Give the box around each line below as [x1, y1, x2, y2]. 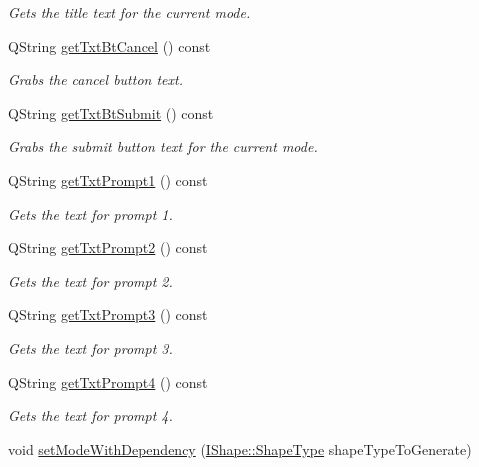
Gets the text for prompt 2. [8, 270, 173, 291]
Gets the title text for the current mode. [8, 2, 251, 22]
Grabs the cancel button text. [8, 69, 183, 90]
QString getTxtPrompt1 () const [8, 169, 208, 190]
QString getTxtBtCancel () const [8, 35, 211, 56]
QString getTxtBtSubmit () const [8, 102, 214, 123]
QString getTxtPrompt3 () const [8, 304, 208, 325]
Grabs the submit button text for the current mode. [8, 136, 318, 157]
